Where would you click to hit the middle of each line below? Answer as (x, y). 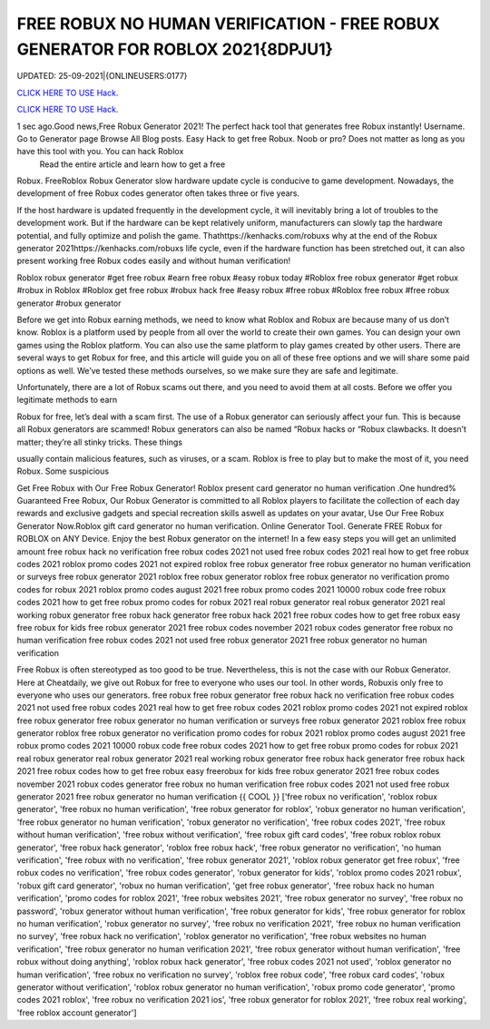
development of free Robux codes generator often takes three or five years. (158, 193)
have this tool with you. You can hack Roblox (100, 152)
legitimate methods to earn (67, 400)
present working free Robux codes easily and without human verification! (154, 261)
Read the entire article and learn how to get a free (132, 164)
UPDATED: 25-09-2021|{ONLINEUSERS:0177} (102, 76)
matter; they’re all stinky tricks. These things (100, 442)
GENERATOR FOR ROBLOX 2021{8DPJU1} (175, 49)
